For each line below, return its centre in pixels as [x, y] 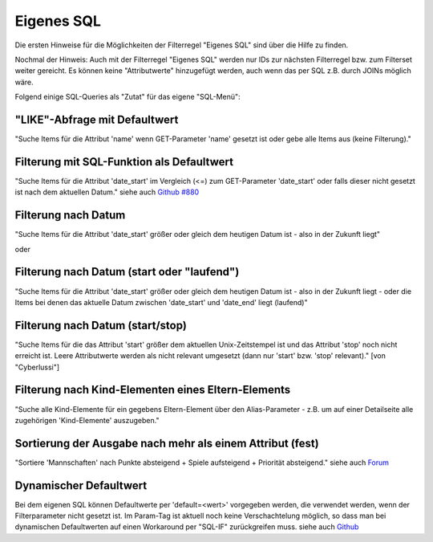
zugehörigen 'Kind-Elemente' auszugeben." [87, 420]
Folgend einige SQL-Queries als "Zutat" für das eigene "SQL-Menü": [127, 97]
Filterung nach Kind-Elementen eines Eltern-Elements [153, 390]
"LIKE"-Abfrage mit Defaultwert [97, 119]
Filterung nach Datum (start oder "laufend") [127, 272]
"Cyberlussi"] [37, 367]
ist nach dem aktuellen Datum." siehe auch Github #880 [107, 192]
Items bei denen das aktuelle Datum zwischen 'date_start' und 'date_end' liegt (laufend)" [161, 302]
